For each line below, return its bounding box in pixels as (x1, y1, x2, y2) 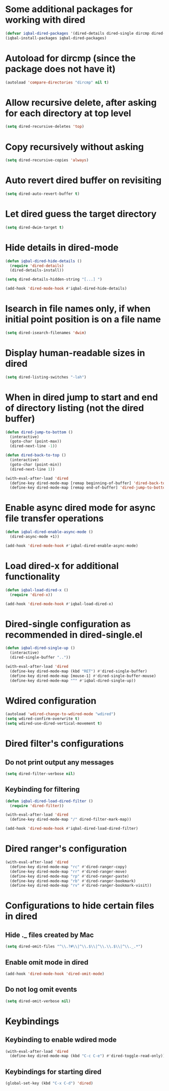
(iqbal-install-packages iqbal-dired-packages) (5, 35, 107, 41)
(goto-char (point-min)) (10, 462, 62, 467)
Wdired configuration (5, 695, 97, 707)
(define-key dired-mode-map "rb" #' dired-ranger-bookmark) (10, 878, 136, 884)
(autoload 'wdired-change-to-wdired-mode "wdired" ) (5, 712, 116, 717)
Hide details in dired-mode (5, 242, 119, 253)
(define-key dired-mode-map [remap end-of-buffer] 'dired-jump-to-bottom (10, 485, 167, 490)
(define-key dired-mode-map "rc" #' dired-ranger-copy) (10, 864, 127, 869)
